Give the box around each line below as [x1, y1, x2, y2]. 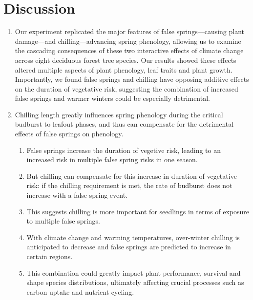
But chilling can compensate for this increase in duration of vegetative [26, 170, 237, 181]
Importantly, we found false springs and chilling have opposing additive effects [15, 74, 249, 84]
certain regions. [26, 251, 73, 261]
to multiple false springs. [26, 216, 100, 226]
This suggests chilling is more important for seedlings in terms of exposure [26, 206, 250, 216]
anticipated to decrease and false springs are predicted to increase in [26, 242, 231, 252]
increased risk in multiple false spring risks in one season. [26, 154, 198, 165]
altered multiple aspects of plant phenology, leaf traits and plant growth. [15, 64, 232, 75]
